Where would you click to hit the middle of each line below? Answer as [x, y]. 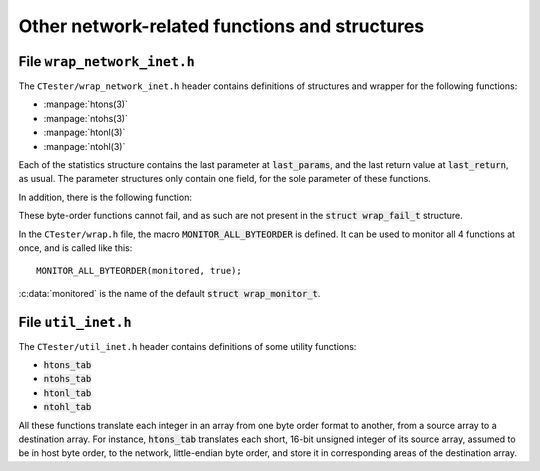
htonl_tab [67, 393]
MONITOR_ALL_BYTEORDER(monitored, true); [139, 271]
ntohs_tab [67, 379]
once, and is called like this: [75, 247]
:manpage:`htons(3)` [86, 104]
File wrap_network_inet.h [106, 61]
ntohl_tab [67, 407]
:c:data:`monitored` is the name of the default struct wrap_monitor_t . [169, 293]
